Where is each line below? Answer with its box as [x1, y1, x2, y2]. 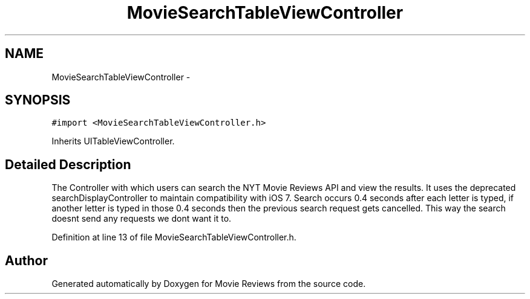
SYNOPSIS [5, 92, 71, 108]
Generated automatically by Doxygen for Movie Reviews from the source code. [51, 278, 366, 289]
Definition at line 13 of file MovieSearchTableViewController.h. [51, 232, 296, 243]
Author [5, 252, 48, 268]
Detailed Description [5, 156, 131, 172]
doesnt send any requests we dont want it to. [51, 213, 232, 224]
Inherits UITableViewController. [51, 136, 175, 147]
